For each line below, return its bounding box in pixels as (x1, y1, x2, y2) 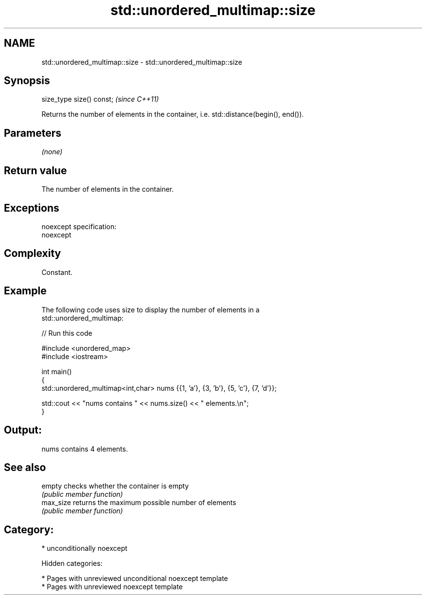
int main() (41, 367, 72, 376)
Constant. (41, 268, 73, 276)
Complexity (4, 247, 61, 260)
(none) (41, 147, 63, 156)
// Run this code (41, 328, 92, 337)
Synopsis (4, 74, 50, 87)
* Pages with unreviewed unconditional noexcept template (41, 574, 228, 583)
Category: (4, 523, 54, 536)
